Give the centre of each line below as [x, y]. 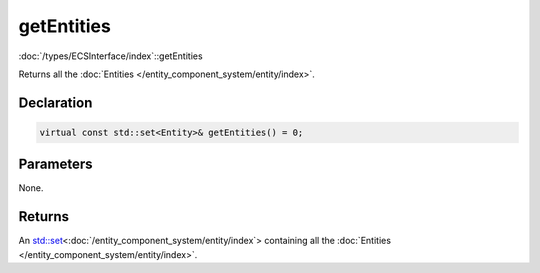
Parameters [55, 164]
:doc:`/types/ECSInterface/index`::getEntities [111, 56]
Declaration [55, 102]
